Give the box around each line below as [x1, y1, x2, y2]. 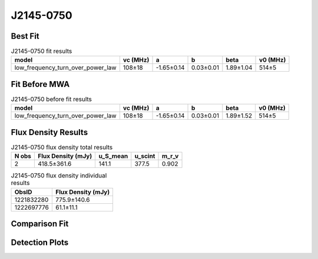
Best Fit [11, 31, 39, 41]
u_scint [134, 152, 155, 160]
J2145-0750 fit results [11, 47, 72, 55]
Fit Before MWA [11, 79, 70, 89]
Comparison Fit [11, 219, 69, 229]
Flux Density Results [11, 127, 88, 137]
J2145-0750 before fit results [11, 95, 92, 103]
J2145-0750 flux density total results [11, 143, 113, 152]
